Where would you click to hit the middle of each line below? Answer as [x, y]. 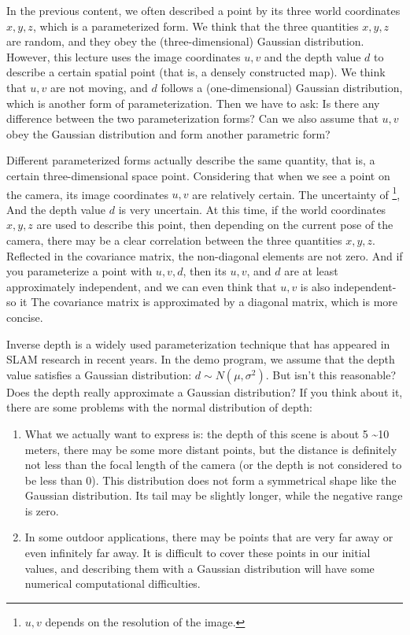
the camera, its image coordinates [87, 194]
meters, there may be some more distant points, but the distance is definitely [211, 449]
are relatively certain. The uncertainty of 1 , [296, 193]
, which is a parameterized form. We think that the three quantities [196, 26]
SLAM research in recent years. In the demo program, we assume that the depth [201, 359]
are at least [311, 271]
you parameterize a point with [79, 271]
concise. [25, 317]
